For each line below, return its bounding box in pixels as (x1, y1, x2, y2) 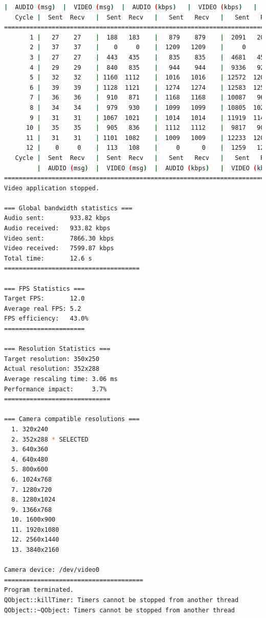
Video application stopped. (4, 184, 100, 192)
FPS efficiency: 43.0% (4, 315, 88, 323)
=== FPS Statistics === (4, 285, 85, 292)
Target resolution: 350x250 (4, 355, 100, 363)
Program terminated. (4, 586, 74, 594)
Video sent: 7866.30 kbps (4, 234, 114, 242)
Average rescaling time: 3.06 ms (4, 375, 118, 383)
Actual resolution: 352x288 (4, 365, 100, 373)
